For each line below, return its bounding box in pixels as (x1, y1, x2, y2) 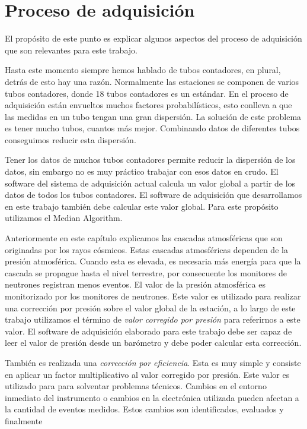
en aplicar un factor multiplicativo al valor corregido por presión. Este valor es (5, 368, 290, 380)
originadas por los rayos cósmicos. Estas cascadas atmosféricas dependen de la (5, 243, 288, 255)
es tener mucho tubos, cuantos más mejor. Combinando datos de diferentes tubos (5, 122, 300, 134)
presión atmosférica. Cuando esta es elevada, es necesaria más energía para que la (5, 255, 301, 267)
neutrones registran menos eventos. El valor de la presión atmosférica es (5, 278, 266, 291)
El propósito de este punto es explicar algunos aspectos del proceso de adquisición (5, 32, 302, 45)
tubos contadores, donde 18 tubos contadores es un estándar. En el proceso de (5, 87, 289, 99)
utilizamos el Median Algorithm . (5, 212, 123, 224)
